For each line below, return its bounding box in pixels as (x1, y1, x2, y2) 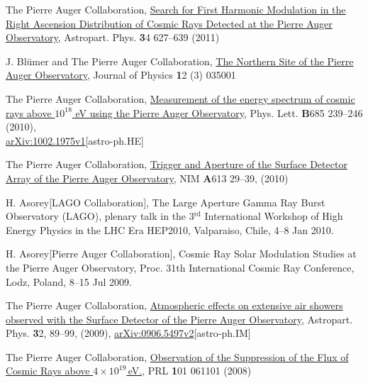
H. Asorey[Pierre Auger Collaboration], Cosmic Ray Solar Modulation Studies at (6, 246, 357, 261)
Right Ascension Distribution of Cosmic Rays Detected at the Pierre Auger (6, 16, 333, 30)
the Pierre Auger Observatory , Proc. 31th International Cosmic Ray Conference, (6, 260, 355, 274)
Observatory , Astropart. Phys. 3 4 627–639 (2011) (6, 30, 220, 45)
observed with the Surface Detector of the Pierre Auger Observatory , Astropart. (6, 311, 353, 326)
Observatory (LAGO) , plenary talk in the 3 (6, 209, 194, 223)
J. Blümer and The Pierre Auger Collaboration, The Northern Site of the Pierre (6, 53, 354, 68)
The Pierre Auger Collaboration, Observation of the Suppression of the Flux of (6, 349, 349, 364)
